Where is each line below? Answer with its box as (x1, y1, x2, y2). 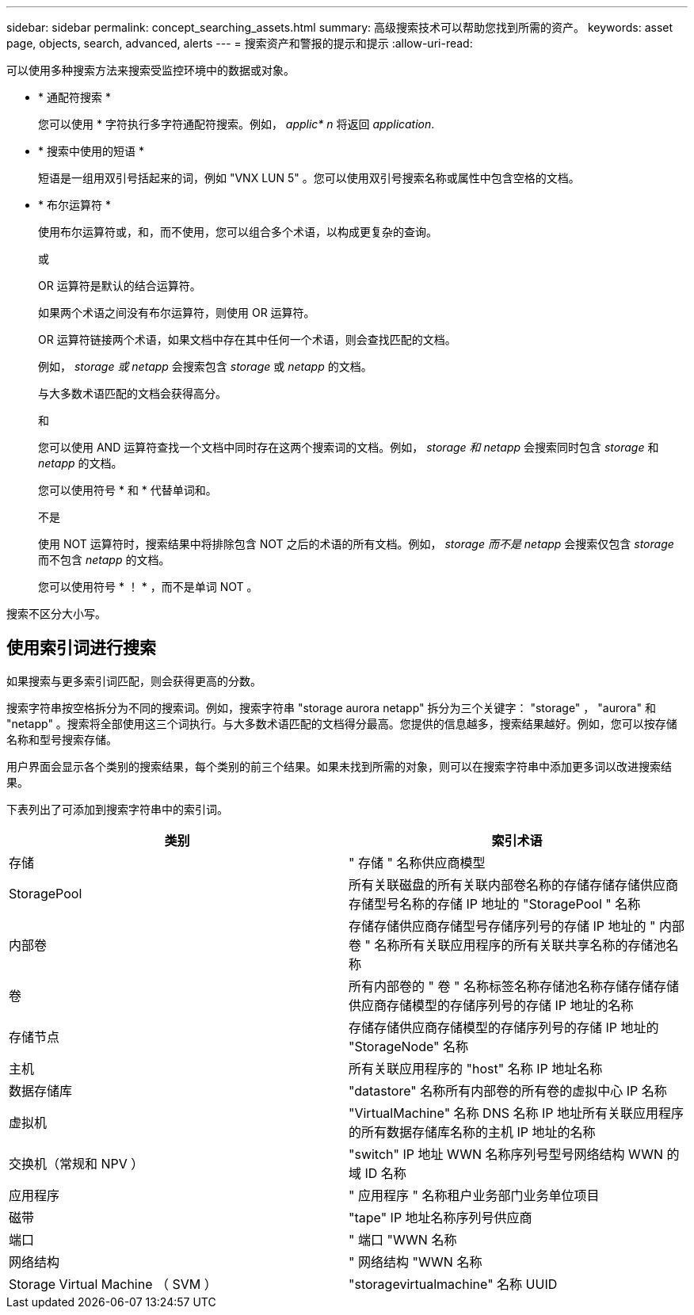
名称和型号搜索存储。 (6, 732, 117, 746)
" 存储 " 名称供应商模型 (349, 854, 486, 871)
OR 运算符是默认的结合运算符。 (38, 279, 201, 292)
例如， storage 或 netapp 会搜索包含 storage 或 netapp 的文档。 (38, 360, 372, 373)
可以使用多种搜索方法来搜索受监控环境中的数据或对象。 (6, 63, 295, 77)
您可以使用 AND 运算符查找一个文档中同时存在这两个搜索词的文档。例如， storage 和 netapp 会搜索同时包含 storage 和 (38, 440, 659, 454)
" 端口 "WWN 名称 (349, 1231, 457, 1248)
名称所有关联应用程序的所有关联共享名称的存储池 (374, 936, 666, 953)
